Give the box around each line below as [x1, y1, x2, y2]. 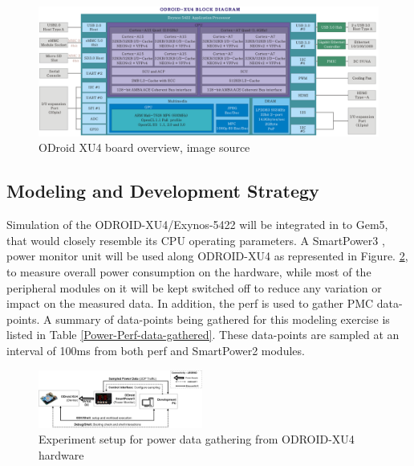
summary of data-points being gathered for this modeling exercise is [55, 310, 390, 327]
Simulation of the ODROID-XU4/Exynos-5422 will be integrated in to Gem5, [6, 216, 388, 233]
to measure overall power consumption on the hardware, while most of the [6, 263, 371, 280]
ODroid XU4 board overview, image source [39, 139, 250, 156]
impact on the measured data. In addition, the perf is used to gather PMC [6, 295, 374, 312]
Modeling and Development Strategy [6, 178, 319, 203]
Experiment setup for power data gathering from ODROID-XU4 [39, 431, 355, 448]
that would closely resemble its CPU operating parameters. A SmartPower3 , [6, 231, 385, 248]
